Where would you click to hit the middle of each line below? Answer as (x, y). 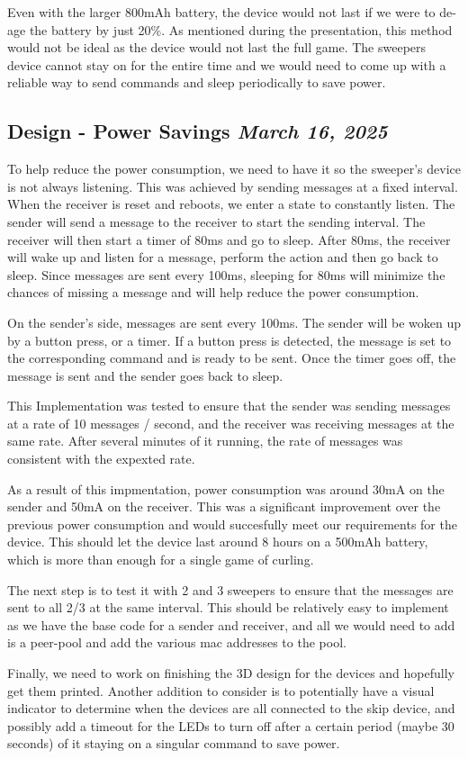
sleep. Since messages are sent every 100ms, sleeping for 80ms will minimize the (226, 274)
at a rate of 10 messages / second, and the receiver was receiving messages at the (231, 423)
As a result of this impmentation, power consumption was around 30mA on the (226, 488)
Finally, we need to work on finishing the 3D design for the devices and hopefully (231, 673)
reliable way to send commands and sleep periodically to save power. (197, 82)
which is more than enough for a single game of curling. (161, 560)
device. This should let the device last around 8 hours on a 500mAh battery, (218, 542)
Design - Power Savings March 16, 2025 (198, 131)
